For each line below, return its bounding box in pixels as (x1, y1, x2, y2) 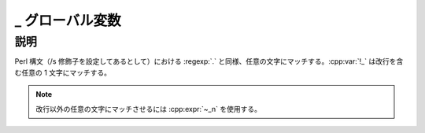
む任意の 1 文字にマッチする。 (14, 68, 112, 77)
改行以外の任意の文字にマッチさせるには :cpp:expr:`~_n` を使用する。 (35, 104, 261, 113)
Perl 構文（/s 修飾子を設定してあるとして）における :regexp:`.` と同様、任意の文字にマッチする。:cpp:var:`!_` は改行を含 (14, 57, 404, 66)
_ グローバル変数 (14, 12, 121, 29)
